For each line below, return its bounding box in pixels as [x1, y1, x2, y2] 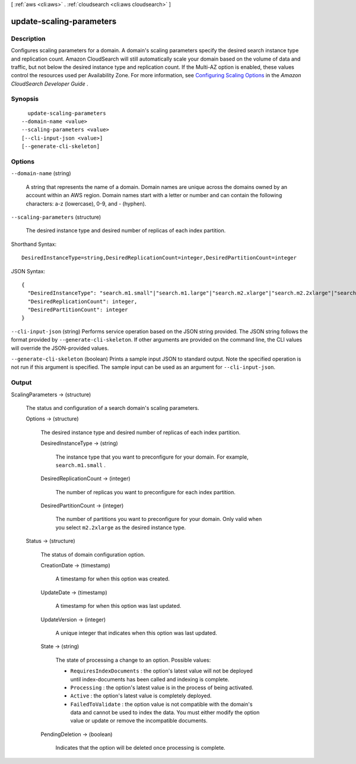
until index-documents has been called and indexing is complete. [70, 675, 230, 683]
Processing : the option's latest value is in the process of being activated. [70, 684, 253, 691]
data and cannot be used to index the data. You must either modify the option [70, 709, 260, 716]
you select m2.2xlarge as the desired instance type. [55, 523, 186, 531]
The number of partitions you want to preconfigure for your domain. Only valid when [55, 516, 262, 523]
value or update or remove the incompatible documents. [70, 717, 208, 724]
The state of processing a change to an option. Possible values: [55, 656, 211, 664]
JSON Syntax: [11, 267, 46, 274]
